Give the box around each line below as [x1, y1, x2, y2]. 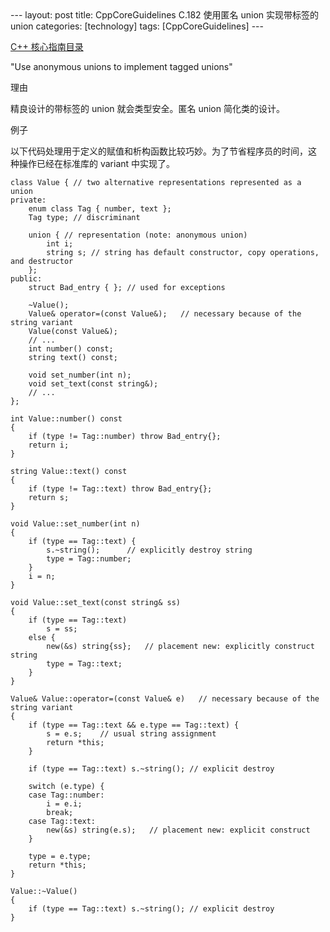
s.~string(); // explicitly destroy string [46, 545, 253, 555]
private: [10, 195, 47, 205]
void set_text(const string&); [28, 379, 159, 389]
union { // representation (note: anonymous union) [28, 230, 248, 240]
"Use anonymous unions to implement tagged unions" [10, 61, 233, 72]
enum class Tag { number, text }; [28, 204, 172, 214]
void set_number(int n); [28, 370, 132, 380]
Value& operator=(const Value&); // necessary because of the [28, 309, 302, 319]
